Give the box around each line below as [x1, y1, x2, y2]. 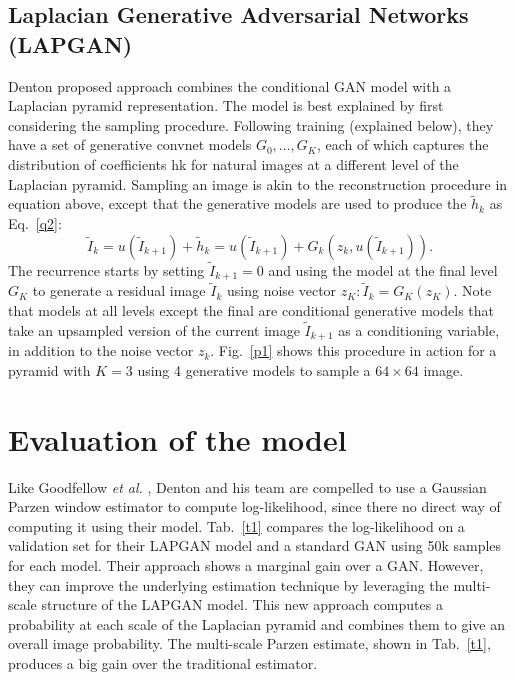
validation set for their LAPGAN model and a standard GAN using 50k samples [8, 535, 502, 556]
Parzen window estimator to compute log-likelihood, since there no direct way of [8, 496, 501, 517]
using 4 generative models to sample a [137, 359, 371, 380]
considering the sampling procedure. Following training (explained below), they [8, 114, 494, 135]
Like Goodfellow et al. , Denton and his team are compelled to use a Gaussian [8, 476, 487, 497]
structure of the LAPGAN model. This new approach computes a [41, 594, 443, 615]
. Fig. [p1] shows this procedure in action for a [210, 340, 497, 361]
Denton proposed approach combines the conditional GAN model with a [8, 75, 452, 96]
